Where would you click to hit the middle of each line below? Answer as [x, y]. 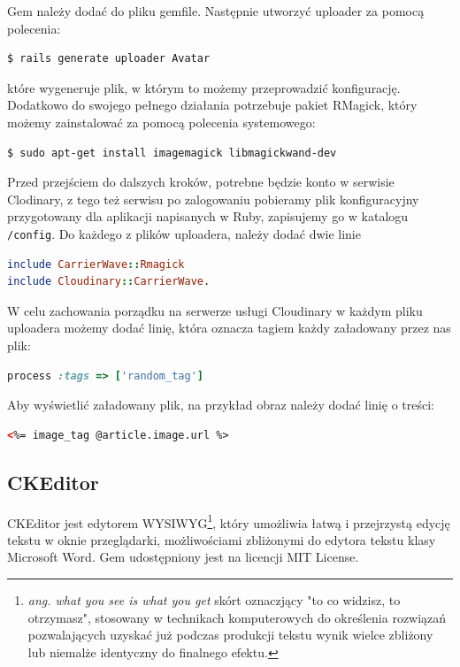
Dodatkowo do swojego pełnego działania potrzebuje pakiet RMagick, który [212, 105]
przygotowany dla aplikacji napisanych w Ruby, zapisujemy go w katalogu [208, 216]
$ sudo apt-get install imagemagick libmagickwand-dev [172, 153]
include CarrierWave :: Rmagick [96, 264]
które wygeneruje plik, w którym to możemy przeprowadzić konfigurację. [204, 87]
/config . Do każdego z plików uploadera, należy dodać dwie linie [184, 233]
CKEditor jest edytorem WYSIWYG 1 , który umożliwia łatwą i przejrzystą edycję [229, 521]
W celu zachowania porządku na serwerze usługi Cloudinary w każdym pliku [215, 310]
